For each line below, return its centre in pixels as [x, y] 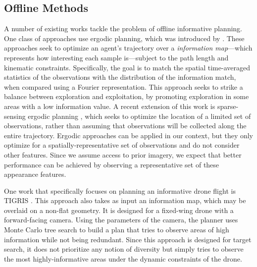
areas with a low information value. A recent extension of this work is [110, 106]
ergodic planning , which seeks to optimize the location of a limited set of [139, 116]
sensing [15, 116]
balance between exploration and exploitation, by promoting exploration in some [127, 96]
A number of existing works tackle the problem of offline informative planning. [123, 28]
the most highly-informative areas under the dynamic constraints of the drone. [123, 258]
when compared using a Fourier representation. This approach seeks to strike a [124, 86]
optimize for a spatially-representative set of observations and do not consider [122, 145]
